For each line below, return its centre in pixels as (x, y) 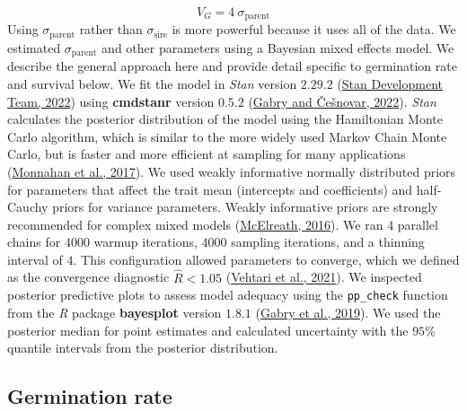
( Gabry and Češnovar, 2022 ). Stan (342, 101)
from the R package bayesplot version (115, 312)
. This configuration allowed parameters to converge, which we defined (266, 259)
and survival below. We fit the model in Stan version (152, 83)
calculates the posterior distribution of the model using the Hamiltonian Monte (225, 119)
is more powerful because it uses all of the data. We (314, 29)
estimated (34, 47)
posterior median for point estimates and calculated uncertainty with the (208, 330)
